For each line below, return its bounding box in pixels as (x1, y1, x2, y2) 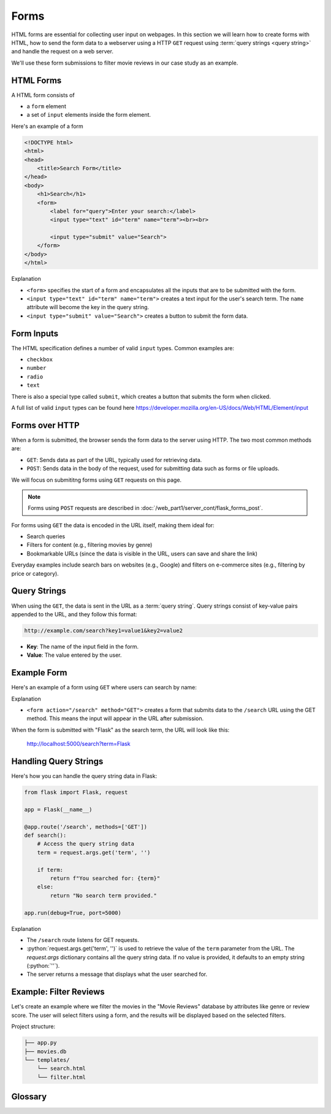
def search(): (24, 832, 67, 839)
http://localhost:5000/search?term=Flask (26, 740, 131, 748)
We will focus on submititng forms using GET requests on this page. (11, 476, 182, 484)
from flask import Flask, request (24, 789, 128, 796)
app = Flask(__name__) (24, 806, 93, 813)
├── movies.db (24, 1048, 67, 1055)
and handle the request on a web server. (11, 48, 113, 55)
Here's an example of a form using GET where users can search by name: (11, 684, 197, 691)
